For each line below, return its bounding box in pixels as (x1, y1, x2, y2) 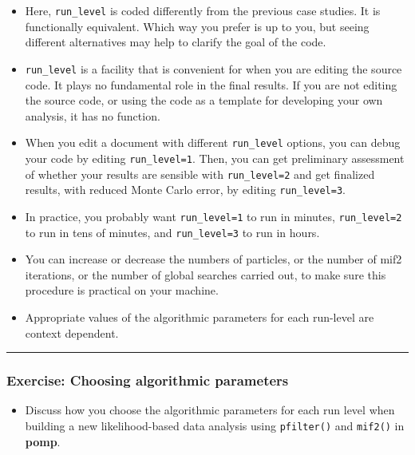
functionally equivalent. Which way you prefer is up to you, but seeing (25, 18, 370, 34)
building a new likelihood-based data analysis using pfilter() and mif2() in (25, 417, 405, 433)
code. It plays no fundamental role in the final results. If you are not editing (25, 76, 397, 93)
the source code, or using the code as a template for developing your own (25, 92, 383, 109)
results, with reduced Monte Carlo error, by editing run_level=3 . (25, 181, 346, 198)
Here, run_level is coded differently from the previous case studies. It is (25, 2, 381, 18)
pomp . (25, 433, 61, 449)
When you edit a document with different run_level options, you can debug (25, 134, 401, 151)
